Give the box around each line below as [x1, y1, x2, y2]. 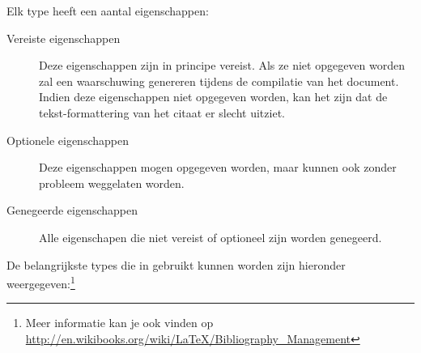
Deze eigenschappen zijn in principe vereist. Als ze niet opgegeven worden [39, 57, 406, 74]
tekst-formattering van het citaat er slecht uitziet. [39, 104, 285, 121]
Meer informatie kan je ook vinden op [25, 314, 214, 331]
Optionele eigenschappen [6, 131, 129, 148]
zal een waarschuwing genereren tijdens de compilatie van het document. [39, 72, 399, 89]
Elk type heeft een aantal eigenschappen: [6, 2, 209, 19]
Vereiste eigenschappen [6, 29, 121, 46]
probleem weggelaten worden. [39, 174, 185, 191]
